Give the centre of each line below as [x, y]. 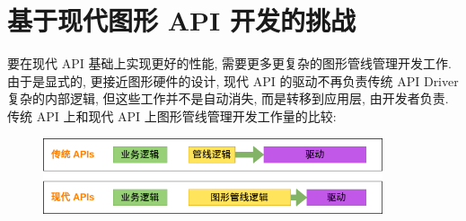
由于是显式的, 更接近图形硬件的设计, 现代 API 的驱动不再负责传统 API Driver [233, 80]
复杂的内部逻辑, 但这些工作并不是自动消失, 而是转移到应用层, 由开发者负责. [228, 98]
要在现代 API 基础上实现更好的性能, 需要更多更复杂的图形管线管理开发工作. [229, 63]
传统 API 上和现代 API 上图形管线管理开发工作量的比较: [172, 115]
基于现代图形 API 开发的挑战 [181, 20]
